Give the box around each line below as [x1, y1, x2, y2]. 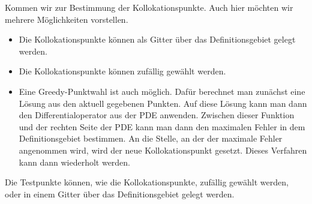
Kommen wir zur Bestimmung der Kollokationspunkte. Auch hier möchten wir [5, 1, 293, 13]
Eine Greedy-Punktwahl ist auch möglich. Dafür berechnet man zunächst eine [19, 85, 305, 97]
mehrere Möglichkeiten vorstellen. [5, 13, 128, 25]
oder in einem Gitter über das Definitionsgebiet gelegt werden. [5, 187, 235, 200]
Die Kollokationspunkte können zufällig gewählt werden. [19, 65, 226, 77]
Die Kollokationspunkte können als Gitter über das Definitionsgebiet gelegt [19, 33, 296, 46]
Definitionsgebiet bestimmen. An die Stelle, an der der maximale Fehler [19, 132, 283, 145]
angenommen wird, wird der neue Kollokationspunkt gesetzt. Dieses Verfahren [19, 143, 307, 156]
